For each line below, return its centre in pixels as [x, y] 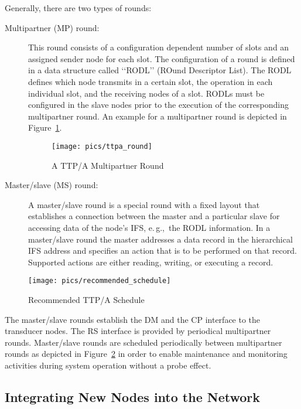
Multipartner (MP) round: [52, 27]
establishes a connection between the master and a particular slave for [154, 216]
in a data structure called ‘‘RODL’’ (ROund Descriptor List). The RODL [160, 70]
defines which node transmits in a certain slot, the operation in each [150, 81]
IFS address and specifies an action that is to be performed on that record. [163, 250]
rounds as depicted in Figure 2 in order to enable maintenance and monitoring [146, 354]
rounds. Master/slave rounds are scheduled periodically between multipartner [143, 342]
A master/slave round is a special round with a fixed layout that [144, 204]
